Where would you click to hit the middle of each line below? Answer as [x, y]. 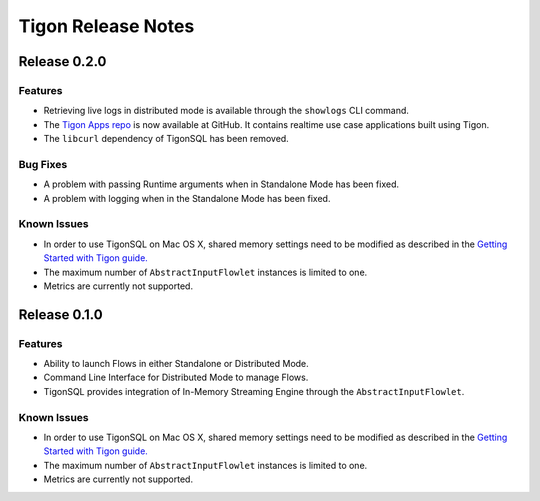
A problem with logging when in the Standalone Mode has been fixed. [187, 198]
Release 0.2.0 [62, 61]
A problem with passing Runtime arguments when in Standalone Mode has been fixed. [221, 184]
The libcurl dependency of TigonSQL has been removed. [166, 139]
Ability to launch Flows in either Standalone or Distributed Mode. [176, 364]
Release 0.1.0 [61, 314]
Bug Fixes [43, 164]
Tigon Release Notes [106, 26]
